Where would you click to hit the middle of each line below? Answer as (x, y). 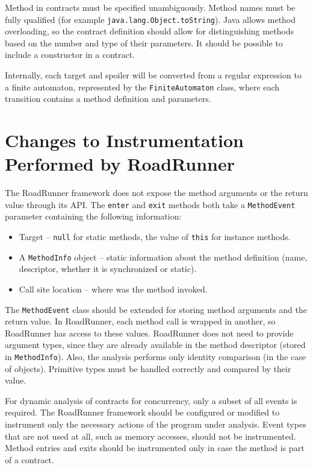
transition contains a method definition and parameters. (108, 99)
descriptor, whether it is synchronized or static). (108, 269)
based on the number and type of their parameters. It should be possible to (144, 43)
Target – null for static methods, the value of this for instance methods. (155, 237)
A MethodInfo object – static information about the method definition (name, (163, 257)
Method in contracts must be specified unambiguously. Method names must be (150, 7)
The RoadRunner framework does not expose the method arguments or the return (156, 193)
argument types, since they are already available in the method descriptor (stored (155, 345)
